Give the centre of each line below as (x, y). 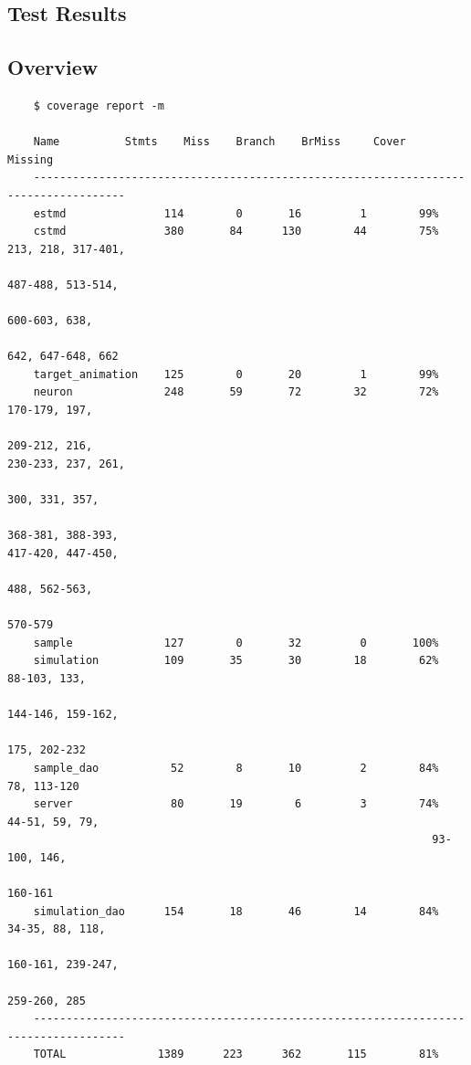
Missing (31, 159)
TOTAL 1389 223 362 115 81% (236, 1054)
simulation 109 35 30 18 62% (236, 661)
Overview (53, 67)
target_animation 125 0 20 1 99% (236, 374)
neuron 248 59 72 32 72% (236, 392)
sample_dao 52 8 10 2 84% (236, 768)
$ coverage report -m (99, 105)
